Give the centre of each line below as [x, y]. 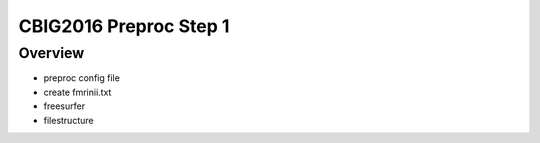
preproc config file [81, 78]
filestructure [68, 120]
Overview [51, 53]
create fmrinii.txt [77, 92]
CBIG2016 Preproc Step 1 [124, 26]
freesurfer [64, 106]
